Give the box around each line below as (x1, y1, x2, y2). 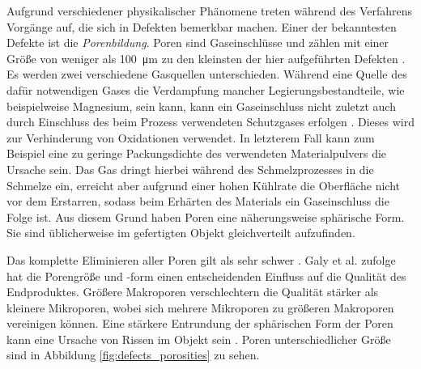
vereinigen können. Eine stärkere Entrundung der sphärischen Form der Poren (6, 315, 393, 332)
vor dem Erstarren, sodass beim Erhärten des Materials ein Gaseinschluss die (6, 193, 389, 210)
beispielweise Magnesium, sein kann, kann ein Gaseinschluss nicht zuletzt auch (6, 97, 396, 114)
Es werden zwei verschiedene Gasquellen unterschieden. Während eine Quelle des (6, 66, 407, 83)
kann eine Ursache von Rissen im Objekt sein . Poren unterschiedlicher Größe (6, 330, 391, 347)
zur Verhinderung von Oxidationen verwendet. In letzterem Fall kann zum (6, 129, 375, 146)
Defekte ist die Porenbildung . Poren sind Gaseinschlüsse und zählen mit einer (6, 34, 389, 51)
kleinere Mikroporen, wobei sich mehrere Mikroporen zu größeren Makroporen (6, 299, 394, 316)
